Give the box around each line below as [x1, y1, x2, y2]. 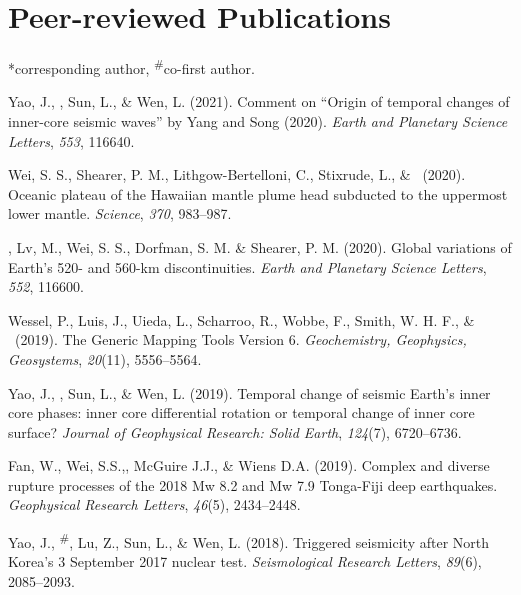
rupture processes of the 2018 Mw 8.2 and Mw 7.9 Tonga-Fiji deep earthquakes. [8, 474, 498, 495]
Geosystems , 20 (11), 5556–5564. [8, 348, 202, 369]
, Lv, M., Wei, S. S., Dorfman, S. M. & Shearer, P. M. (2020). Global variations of [8, 236, 512, 257]
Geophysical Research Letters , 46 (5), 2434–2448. [8, 494, 301, 515]
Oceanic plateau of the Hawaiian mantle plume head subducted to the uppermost [8, 183, 508, 204]
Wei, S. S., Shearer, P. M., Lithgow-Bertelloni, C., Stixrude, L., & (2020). [8, 164, 466, 185]
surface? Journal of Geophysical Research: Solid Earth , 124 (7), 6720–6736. [8, 421, 462, 442]
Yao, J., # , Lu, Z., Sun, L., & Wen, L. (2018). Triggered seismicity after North [8, 529, 490, 552]
